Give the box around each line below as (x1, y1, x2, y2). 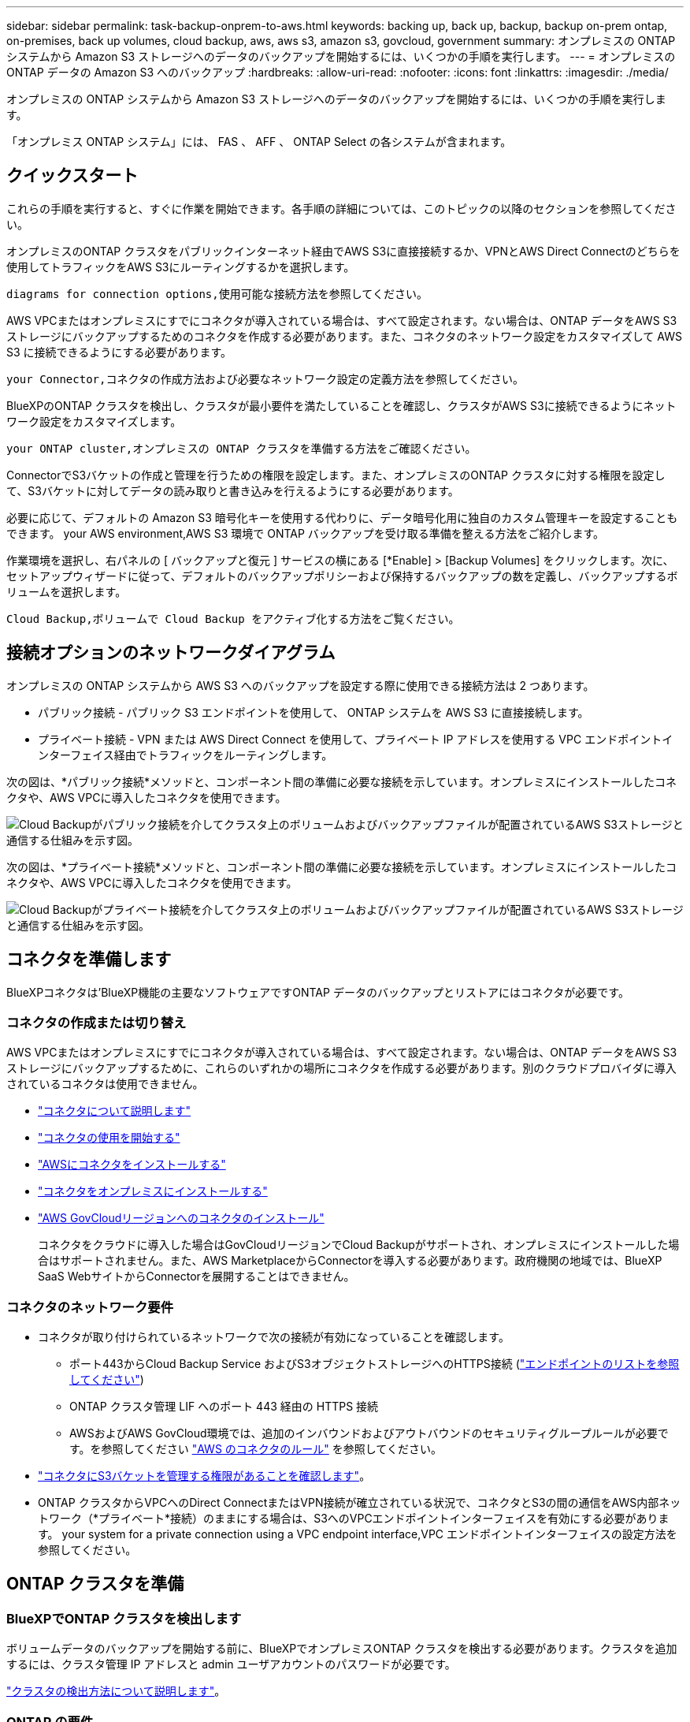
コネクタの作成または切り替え (6, 1014, 187, 1031)
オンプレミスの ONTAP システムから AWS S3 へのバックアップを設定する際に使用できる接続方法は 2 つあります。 (6, 678, 595, 692)
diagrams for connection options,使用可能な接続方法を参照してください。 (6, 287, 428, 300)
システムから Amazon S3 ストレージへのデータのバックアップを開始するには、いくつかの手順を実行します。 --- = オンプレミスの (6, 50, 676, 63)
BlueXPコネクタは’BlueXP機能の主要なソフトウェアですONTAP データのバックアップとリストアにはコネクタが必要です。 (6, 985, 629, 999)
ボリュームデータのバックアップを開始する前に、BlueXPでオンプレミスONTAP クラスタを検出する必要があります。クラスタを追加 (6, 1642, 677, 1656)
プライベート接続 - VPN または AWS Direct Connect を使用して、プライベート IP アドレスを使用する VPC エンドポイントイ (38, 732, 673, 746)
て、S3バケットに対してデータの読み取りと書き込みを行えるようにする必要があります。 (6, 483, 459, 498)
